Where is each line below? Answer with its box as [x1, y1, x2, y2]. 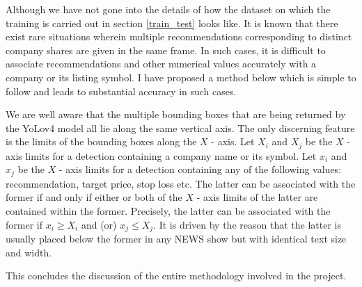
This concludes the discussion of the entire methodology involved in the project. [6, 268, 347, 283]
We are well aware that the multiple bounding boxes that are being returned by [6, 107, 346, 122]
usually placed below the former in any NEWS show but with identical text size [6, 231, 347, 246]
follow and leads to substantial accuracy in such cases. [6, 83, 237, 98]
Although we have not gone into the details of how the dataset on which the [6, 2, 331, 16]
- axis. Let [211, 134, 255, 149]
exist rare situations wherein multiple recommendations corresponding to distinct [6, 29, 352, 44]
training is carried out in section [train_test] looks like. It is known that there [6, 15, 338, 30]
